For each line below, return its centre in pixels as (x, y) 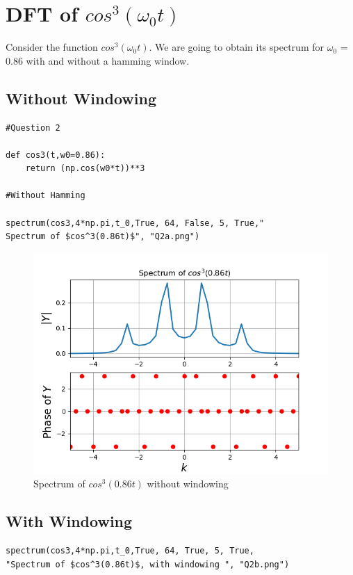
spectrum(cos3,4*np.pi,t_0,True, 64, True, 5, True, (130, 551)
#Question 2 (33, 128)
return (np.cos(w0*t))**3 (85, 169)
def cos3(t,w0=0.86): (56, 155)
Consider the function (52, 47)
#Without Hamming (46, 196)
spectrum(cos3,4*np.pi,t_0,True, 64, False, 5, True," (135, 223)
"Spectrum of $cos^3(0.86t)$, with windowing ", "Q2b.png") (148, 564)
